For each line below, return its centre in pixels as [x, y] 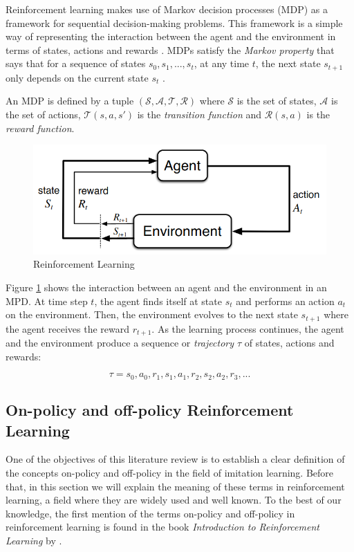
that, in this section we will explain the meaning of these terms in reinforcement [175, 486]
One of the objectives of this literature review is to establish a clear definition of [175, 459]
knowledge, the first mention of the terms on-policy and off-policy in [150, 513]
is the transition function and [199, 114]
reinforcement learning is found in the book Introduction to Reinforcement [162, 527]
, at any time [222, 63]
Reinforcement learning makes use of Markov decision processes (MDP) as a [167, 9]
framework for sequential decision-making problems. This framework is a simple [174, 22]
